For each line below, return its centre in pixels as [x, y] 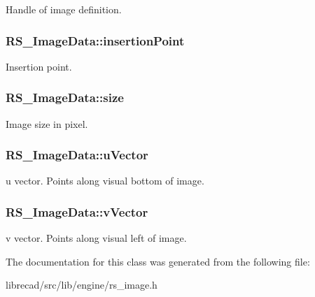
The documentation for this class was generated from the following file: [158, 261]
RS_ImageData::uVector [77, 155]
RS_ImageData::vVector [77, 211]
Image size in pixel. [47, 123]
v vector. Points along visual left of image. [96, 238]
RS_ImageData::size [65, 97]
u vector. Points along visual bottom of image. [105, 181]
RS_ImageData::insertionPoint [95, 40]
